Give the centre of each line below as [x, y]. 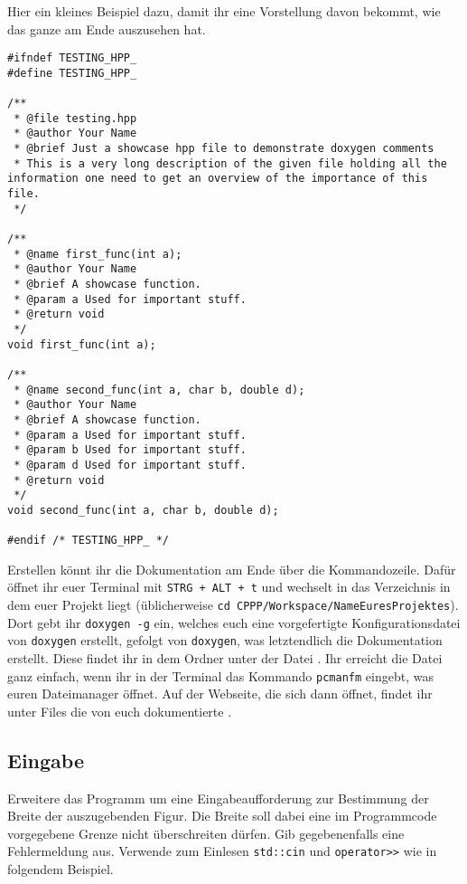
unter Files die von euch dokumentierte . [120, 711]
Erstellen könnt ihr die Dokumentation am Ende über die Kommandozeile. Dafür [232, 569]
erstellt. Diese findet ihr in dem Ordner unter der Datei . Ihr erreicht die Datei [225, 658]
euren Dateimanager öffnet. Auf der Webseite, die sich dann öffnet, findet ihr [220, 694]
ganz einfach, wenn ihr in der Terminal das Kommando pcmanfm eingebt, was [220, 675]
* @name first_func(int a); [98, 254]
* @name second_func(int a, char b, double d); [159, 390]
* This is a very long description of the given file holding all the [230, 163]
